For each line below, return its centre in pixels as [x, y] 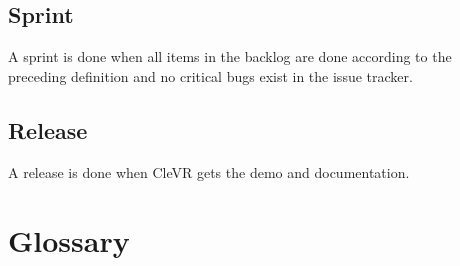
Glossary [69, 240]
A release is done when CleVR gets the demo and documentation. [209, 171]
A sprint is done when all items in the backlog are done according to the [230, 56]
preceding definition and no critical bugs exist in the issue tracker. [210, 75]
